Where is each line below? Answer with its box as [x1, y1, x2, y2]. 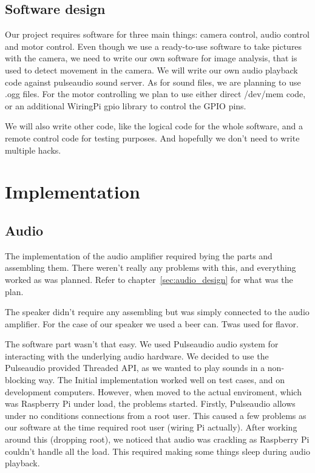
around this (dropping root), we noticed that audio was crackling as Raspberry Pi [5, 433, 310, 446]
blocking [5, 373, 36, 386]
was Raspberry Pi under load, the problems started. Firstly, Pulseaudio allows [5, 397, 296, 410]
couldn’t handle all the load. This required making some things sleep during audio [5, 444, 310, 457]
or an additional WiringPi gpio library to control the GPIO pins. [5, 99, 246, 112]
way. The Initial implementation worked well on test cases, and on [38, 373, 285, 386]
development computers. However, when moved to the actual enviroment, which [5, 385, 302, 398]
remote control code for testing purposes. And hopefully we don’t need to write [5, 131, 300, 144]
